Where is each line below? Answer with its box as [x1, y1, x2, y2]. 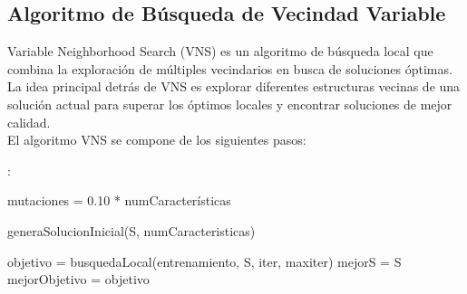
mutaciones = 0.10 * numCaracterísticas [7, 191, 231, 210]
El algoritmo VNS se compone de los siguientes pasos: [7, 130, 306, 149]
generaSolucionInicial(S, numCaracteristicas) [7, 221, 256, 240]
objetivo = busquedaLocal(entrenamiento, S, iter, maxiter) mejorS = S [7, 251, 402, 270]
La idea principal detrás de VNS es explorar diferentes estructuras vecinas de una [7, 77, 461, 96]
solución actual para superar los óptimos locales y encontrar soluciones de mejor [7, 94, 452, 113]
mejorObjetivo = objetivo [7, 270, 150, 289]
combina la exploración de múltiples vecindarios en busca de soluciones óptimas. [7, 59, 452, 78]
